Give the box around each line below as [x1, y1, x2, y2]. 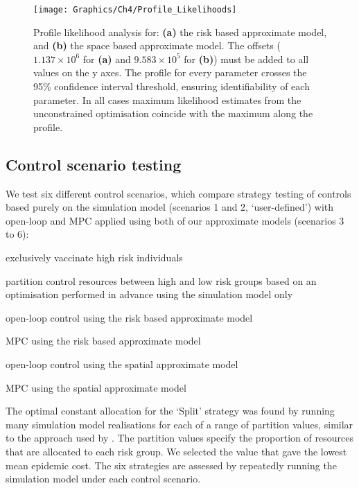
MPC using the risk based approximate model [6, 333, 201, 348]
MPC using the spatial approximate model [6, 380, 186, 394]
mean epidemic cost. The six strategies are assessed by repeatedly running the [6, 458, 337, 472]
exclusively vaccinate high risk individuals [6, 250, 183, 264]
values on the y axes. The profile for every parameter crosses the [33, 65, 307, 80]
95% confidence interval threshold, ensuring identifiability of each [33, 79, 310, 94]
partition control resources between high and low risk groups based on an [6, 273, 317, 288]
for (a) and [82, 51, 131, 66]
